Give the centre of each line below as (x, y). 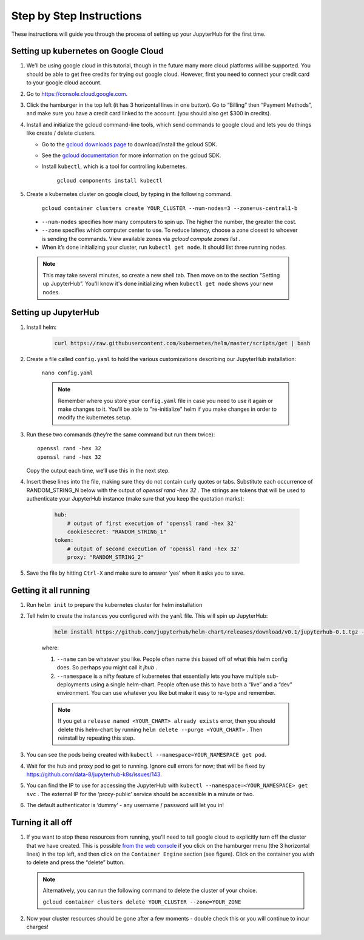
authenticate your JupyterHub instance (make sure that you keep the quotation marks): (135, 499)
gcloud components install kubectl (110, 180)
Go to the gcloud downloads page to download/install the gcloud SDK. (130, 144)
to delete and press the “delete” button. (76, 862)
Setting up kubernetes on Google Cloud (87, 51)
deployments (73, 684)
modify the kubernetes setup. (95, 418)
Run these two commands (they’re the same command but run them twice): (121, 434)
